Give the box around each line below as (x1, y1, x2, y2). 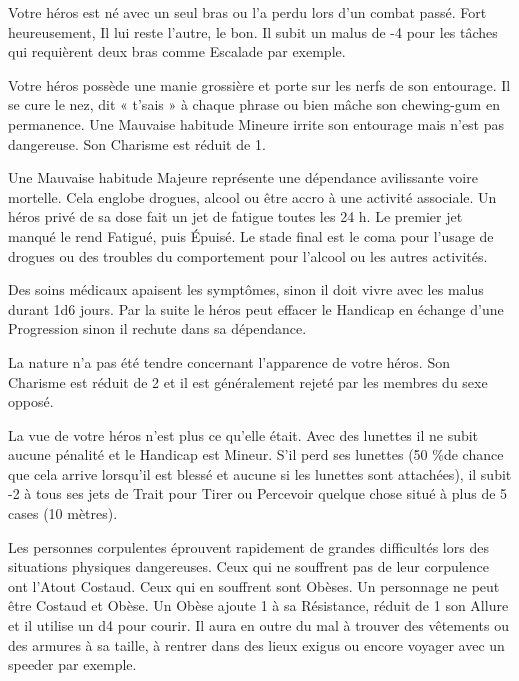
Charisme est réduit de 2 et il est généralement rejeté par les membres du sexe (8, 371, 488, 392)
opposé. (8, 391, 54, 412)
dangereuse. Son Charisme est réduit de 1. (8, 133, 266, 154)
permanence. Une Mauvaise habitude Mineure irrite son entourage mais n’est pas (8, 113, 505, 134)
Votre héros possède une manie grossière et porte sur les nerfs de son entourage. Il (8, 74, 511, 95)
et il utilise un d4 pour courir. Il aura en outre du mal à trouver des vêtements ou (8, 615, 510, 636)
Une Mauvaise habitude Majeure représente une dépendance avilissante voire (8, 167, 478, 188)
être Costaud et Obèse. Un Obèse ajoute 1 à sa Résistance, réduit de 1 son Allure (8, 595, 509, 616)
